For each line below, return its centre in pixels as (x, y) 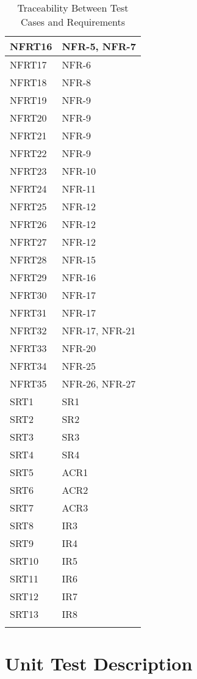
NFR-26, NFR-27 (99, 384)
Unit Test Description (99, 663)
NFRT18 (28, 82)
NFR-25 (79, 366)
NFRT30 (28, 295)
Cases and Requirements (73, 22)
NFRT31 (28, 313)
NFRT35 (28, 384)
